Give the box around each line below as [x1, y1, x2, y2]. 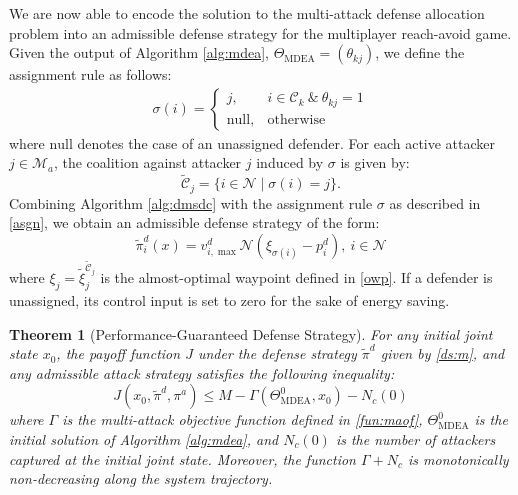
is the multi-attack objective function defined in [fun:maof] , [62, 409, 423, 430]
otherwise [267, 112, 326, 127]
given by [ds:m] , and [380, 343, 505, 364]
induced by [256, 152, 324, 173]
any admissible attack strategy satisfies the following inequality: [9, 362, 395, 383]
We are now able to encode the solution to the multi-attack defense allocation [9, 3, 485, 23]
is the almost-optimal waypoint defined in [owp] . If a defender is [100, 267, 493, 288]
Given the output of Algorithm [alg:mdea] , [9, 42, 269, 63]
